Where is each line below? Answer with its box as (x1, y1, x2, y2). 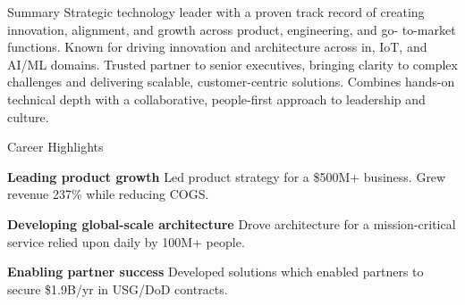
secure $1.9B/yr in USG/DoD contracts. (7, 279, 228, 298)
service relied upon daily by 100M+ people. (7, 232, 245, 251)
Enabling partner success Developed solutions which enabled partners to (7, 262, 424, 281)
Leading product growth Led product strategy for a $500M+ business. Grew (7, 167, 446, 185)
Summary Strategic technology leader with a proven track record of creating (7, 3, 425, 21)
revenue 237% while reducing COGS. (7, 185, 209, 203)
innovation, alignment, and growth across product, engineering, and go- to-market (7, 20, 456, 38)
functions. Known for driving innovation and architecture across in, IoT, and (7, 37, 427, 56)
